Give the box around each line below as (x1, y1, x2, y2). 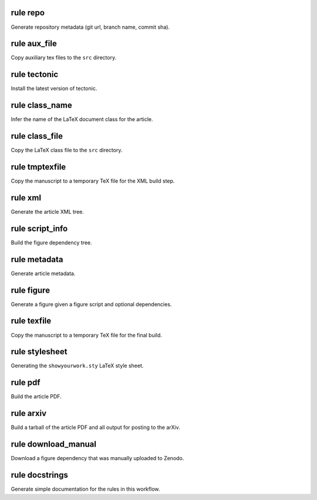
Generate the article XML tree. (11, 208, 85, 215)
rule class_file (11, 131, 63, 141)
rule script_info (11, 223, 68, 233)
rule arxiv (11, 408, 47, 418)
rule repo (11, 8, 45, 18)
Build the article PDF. (11, 393, 62, 400)
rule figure (11, 285, 50, 295)
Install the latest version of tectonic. (11, 85, 97, 92)
